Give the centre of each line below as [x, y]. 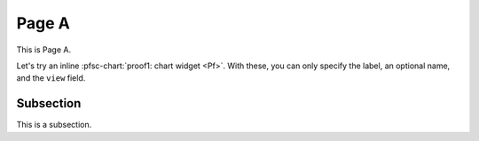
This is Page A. [43, 50]
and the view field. [51, 78]
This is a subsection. [54, 125]
